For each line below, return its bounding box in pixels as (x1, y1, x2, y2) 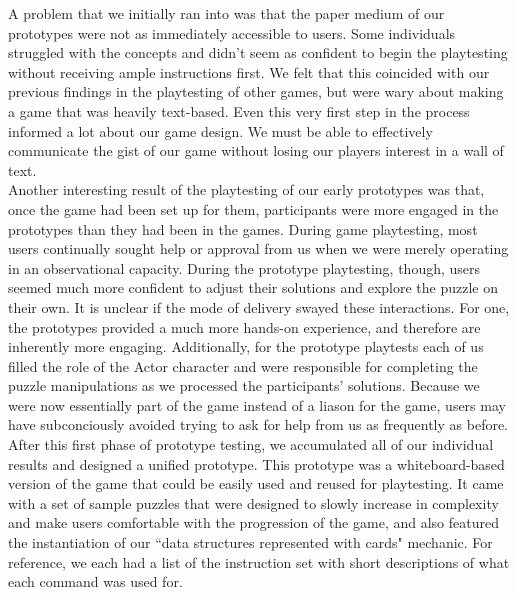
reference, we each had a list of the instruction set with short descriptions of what (8, 551, 510, 572)
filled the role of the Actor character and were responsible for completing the (8, 355, 478, 376)
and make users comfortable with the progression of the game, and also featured (8, 512, 499, 533)
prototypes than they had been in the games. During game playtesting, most (8, 218, 478, 239)
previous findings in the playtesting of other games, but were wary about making (8, 81, 504, 102)
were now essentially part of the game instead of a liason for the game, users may (8, 394, 506, 415)
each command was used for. (8, 571, 183, 592)
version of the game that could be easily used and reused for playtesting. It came (8, 473, 504, 494)
